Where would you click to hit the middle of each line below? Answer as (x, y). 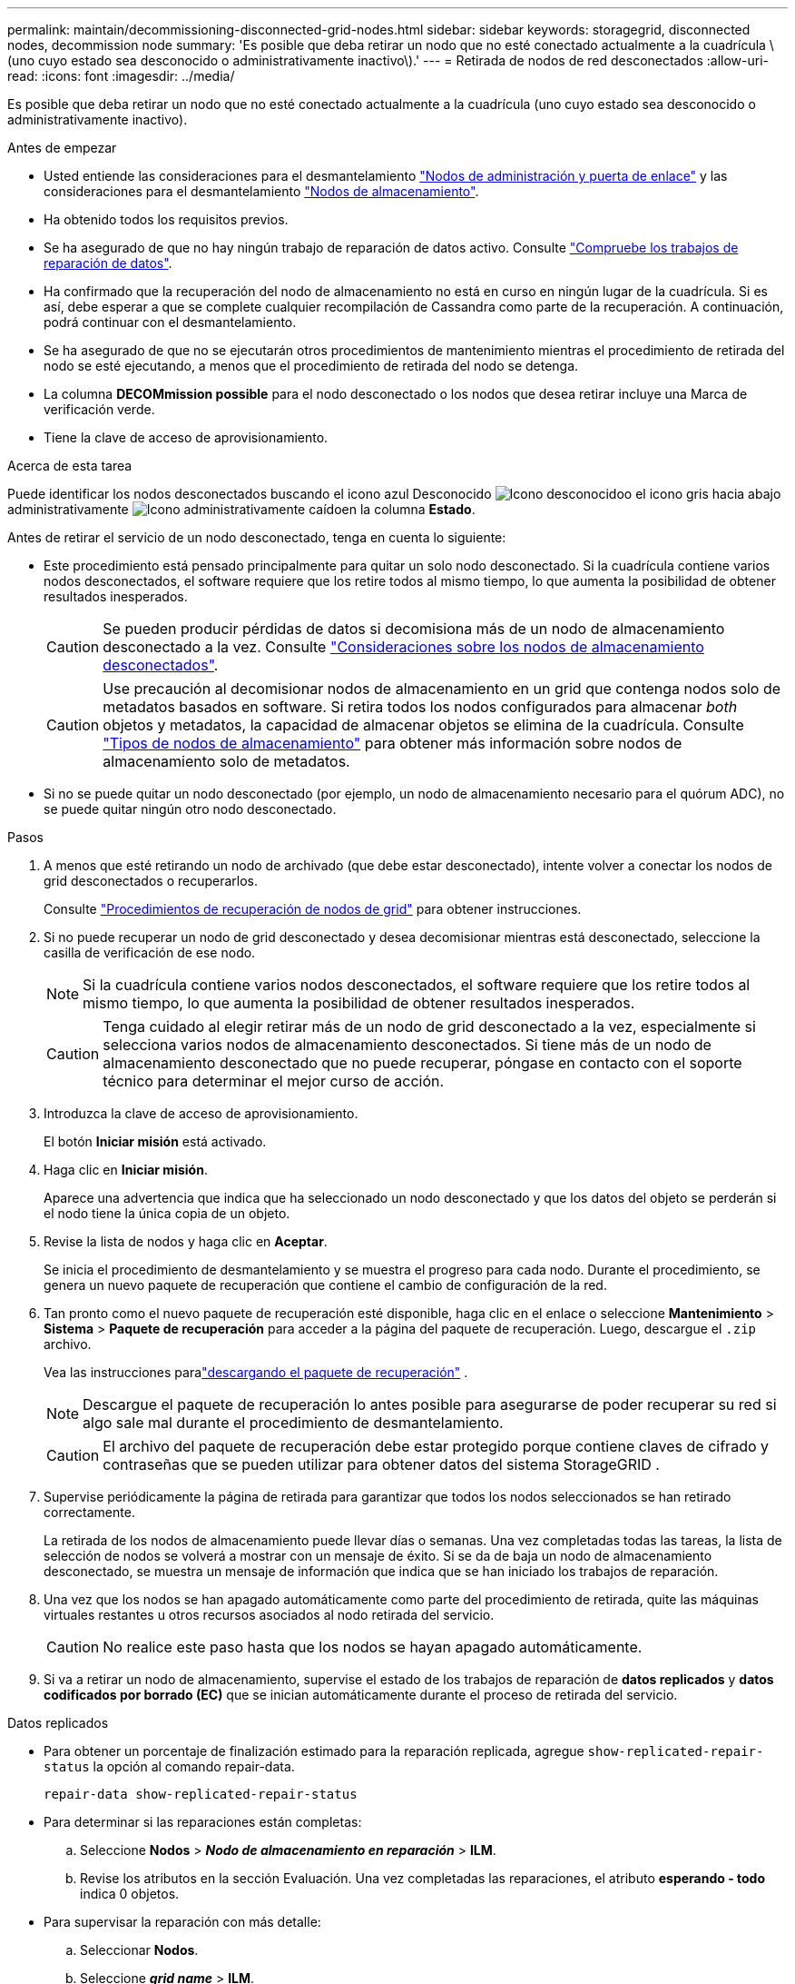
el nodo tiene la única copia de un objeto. (167, 1213)
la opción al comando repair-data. (194, 1766)
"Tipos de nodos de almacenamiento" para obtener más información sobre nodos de (393, 743)
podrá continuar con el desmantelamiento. (170, 322)
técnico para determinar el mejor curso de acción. (274, 1081)
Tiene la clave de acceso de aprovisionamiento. (186, 437)
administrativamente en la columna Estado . (241, 509)
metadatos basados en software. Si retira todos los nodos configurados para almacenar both (420, 707)
